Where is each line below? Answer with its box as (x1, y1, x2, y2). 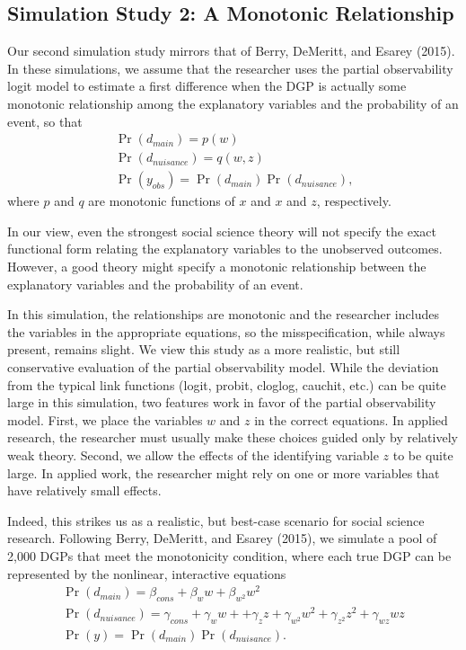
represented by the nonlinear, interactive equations (7, 564, 286, 583)
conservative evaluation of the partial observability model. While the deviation (7, 358, 439, 377)
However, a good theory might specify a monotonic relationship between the (7, 257, 426, 276)
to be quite (392, 445, 453, 464)
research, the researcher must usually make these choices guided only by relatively (7, 428, 458, 447)
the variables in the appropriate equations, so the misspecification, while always (7, 322, 445, 341)
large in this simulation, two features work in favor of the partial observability (7, 393, 436, 412)
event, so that (7, 111, 83, 130)
